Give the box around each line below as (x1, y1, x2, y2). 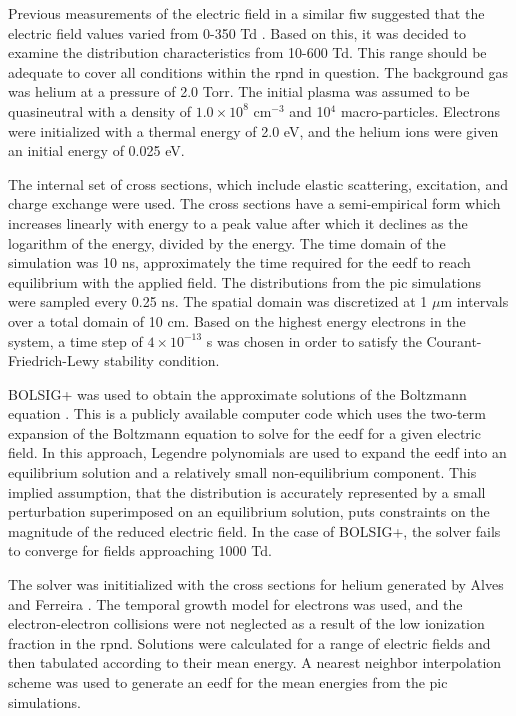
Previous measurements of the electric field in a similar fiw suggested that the (8, 3, 485, 23)
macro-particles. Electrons (340, 100, 501, 121)
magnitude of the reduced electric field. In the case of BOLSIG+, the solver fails (8, 520, 501, 541)
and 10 (289, 100, 331, 121)
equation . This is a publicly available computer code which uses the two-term (8, 403, 486, 424)
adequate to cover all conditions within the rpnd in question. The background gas (8, 61, 509, 82)
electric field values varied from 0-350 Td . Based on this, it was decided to (8, 22, 466, 43)
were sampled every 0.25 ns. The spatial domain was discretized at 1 (8, 291, 428, 312)
